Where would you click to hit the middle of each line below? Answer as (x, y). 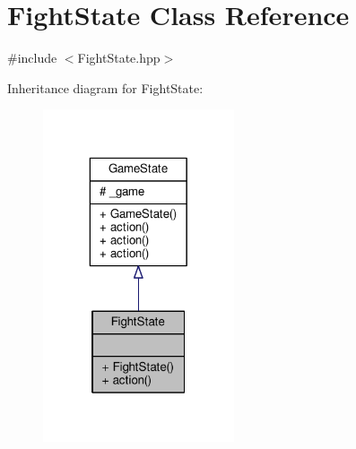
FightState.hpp (119, 58)
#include (32, 58)
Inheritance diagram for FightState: (105, 87)
